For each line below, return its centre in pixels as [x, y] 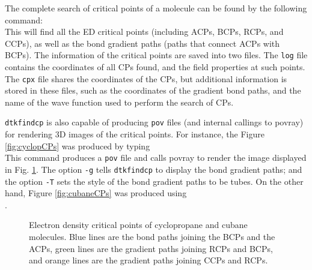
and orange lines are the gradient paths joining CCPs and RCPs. [148, 260]
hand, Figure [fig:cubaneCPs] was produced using [96, 193]
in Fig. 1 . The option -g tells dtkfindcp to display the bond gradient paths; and [154, 169]
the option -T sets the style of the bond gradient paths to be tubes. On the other [154, 181]
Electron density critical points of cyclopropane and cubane [138, 225]
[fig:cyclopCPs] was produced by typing [78, 145]
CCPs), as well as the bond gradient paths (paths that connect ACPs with [142, 43]
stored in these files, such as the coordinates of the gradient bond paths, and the [153, 90]
